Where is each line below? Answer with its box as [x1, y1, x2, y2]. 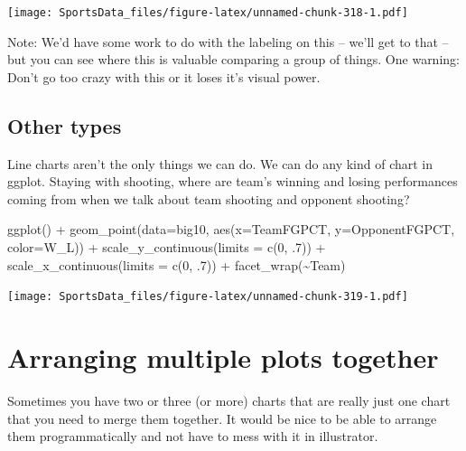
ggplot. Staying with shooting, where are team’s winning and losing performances [7, 172, 458, 191]
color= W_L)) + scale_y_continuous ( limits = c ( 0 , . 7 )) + [7, 238, 326, 257]
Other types [7, 111, 122, 139]
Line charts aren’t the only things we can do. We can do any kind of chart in [7, 154, 433, 173]
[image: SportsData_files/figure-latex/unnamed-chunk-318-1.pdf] [7, 6, 408, 19]
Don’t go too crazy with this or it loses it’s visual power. [7, 67, 321, 86]
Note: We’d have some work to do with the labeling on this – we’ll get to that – [7, 32, 449, 51]
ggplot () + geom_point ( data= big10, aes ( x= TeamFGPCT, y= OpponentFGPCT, [7, 220, 455, 239]
